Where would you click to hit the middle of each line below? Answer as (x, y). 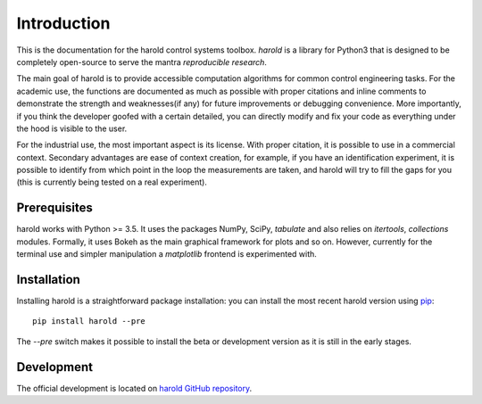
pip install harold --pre (89, 322)
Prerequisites (54, 208)
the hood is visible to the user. (72, 128)
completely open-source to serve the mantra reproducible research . (142, 62)
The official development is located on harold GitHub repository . (134, 388)
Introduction (63, 23)
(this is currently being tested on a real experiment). (112, 182)
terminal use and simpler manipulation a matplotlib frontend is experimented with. (166, 254)
